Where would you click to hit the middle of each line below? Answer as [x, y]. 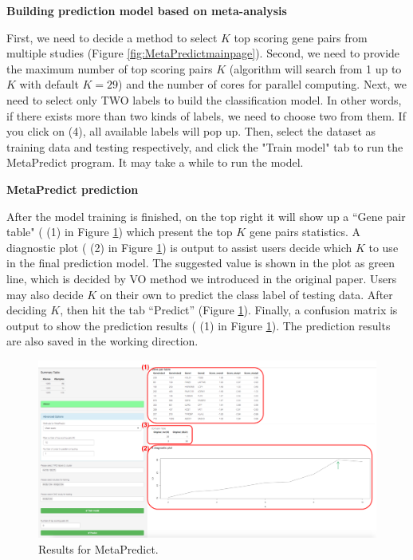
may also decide [45, 294]
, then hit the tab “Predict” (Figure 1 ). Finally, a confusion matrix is [229, 310]
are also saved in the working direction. [102, 341]
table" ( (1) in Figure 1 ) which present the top [120, 232]
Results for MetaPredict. [98, 548]
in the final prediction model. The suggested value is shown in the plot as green [201, 263]
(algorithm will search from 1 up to [315, 68]
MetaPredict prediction [73, 189]
